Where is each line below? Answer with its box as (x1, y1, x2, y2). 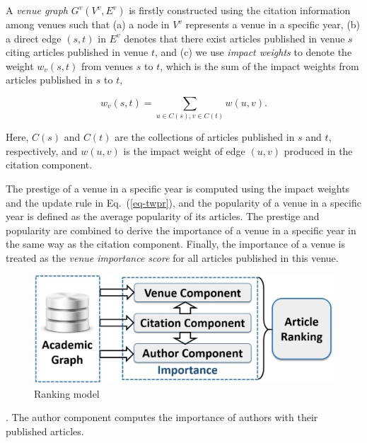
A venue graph (6, 3, 68, 17)
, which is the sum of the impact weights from (160, 58, 359, 73)
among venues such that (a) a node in (6, 17, 170, 31)
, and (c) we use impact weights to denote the (155, 45, 352, 59)
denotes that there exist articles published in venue (124, 30, 345, 45)
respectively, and (6, 143, 78, 158)
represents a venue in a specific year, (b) (185, 17, 361, 31)
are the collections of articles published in (115, 130, 295, 144)
